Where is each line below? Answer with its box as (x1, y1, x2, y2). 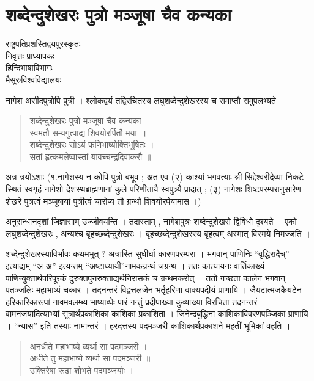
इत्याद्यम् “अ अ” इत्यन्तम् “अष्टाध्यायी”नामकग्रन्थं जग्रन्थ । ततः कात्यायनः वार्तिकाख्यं (6, 259, 265, 272)
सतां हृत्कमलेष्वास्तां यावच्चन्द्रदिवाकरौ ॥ (29, 150, 151, 162)
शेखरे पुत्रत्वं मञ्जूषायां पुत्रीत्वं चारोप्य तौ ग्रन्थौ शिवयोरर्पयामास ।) (6, 194, 201, 207)
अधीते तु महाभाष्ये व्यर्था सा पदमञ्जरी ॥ (29, 352, 151, 365)
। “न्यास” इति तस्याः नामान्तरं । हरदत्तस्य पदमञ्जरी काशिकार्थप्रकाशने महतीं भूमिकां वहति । (6, 319, 291, 332)
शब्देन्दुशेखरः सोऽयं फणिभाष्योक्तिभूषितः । (29, 138, 154, 151)
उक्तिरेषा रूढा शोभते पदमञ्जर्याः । (29, 363, 134, 376)
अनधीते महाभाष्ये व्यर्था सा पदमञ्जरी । (29, 339, 148, 352)
